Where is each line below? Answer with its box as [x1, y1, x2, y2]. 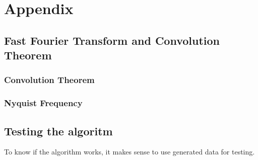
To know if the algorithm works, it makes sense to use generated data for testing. [4, 146, 255, 157]
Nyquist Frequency [4, 97, 83, 109]
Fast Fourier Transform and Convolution [4, 32, 220, 48]
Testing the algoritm [4, 123, 113, 138]
